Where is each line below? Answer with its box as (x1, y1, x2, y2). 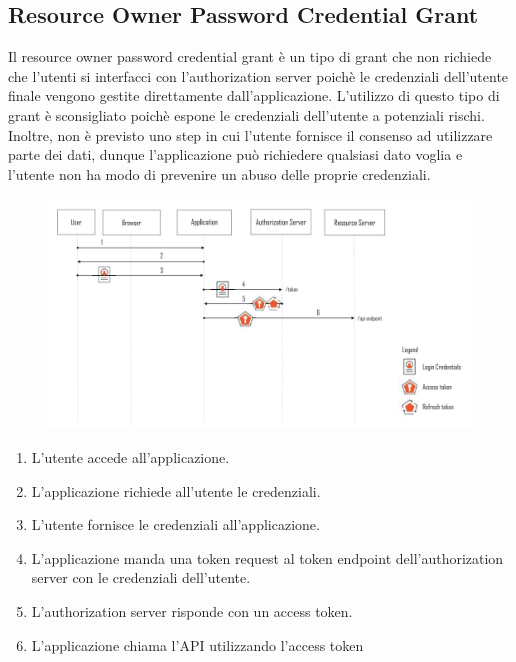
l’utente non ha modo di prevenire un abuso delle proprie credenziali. (8, 163, 431, 184)
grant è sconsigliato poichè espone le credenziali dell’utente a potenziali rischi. (8, 104, 485, 125)
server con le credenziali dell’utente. (31, 567, 251, 588)
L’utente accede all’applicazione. (31, 447, 230, 467)
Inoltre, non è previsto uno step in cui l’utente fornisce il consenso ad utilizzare (8, 124, 493, 145)
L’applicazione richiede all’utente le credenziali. (31, 480, 321, 501)
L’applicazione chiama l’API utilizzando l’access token (31, 634, 364, 655)
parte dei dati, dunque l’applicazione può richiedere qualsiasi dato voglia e (8, 144, 463, 165)
